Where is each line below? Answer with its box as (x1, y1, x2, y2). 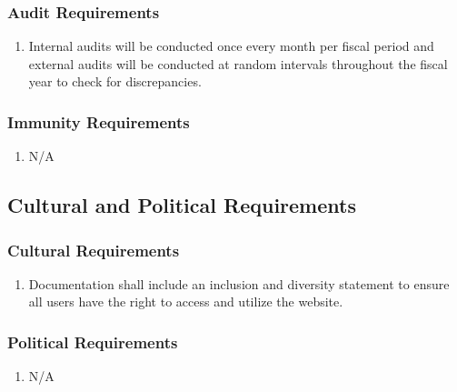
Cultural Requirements (7, 238, 180, 261)
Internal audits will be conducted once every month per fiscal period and (28, 36, 434, 55)
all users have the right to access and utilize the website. (28, 292, 343, 311)
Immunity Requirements (7, 110, 190, 133)
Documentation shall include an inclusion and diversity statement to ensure (28, 274, 450, 293)
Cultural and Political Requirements (7, 191, 356, 219)
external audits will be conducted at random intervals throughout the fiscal (28, 54, 448, 73)
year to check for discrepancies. (28, 72, 202, 91)
